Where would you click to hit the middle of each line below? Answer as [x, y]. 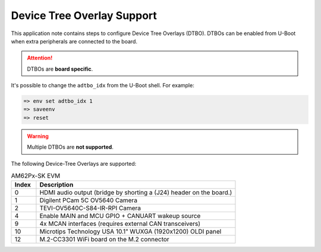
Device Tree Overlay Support [84, 15]
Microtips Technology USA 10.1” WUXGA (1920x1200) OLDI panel [130, 232]
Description [56, 185]
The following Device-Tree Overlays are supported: [74, 163]
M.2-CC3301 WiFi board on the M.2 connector [104, 240]
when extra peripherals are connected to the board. [74, 41]
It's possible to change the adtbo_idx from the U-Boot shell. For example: [103, 86]
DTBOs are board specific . [60, 69]
